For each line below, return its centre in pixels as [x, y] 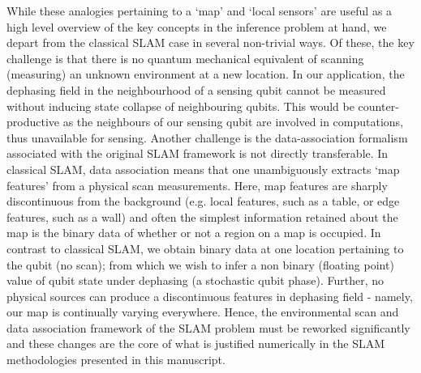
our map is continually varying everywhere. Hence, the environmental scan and [203, 312]
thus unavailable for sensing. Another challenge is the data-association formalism [207, 137]
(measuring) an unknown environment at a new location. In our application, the [206, 74]
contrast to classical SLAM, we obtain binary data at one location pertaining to [205, 248]
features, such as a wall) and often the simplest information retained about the [202, 216]
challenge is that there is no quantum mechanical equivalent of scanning [185, 58]
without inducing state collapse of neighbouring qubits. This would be [180, 106]
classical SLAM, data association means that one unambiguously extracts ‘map [203, 169]
